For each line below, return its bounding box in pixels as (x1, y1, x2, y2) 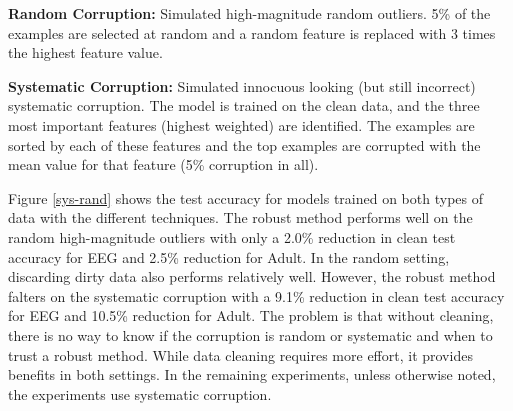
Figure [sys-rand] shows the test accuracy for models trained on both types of (8, 187, 483, 208)
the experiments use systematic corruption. (8, 383, 272, 404)
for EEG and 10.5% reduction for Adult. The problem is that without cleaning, (8, 305, 494, 326)
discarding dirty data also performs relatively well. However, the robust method (8, 266, 496, 287)
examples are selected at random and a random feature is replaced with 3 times (8, 22, 496, 43)
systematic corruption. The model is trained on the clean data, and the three (8, 95, 480, 116)
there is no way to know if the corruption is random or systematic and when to (8, 324, 493, 345)
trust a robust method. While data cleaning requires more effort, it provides (8, 344, 473, 365)
